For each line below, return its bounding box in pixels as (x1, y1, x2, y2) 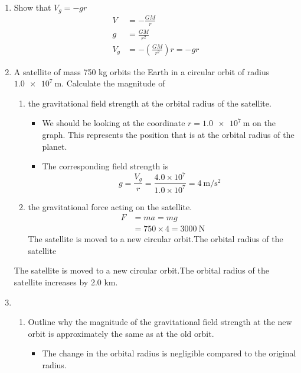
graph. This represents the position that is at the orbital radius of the (42, 128, 295, 140)
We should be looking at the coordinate (42, 117, 185, 129)
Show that (14, 1, 51, 13)
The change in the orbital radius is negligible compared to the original (42, 347, 296, 359)
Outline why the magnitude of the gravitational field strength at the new (28, 316, 292, 328)
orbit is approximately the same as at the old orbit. (28, 327, 214, 339)
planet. (42, 140, 67, 152)
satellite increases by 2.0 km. (14, 276, 118, 288)
